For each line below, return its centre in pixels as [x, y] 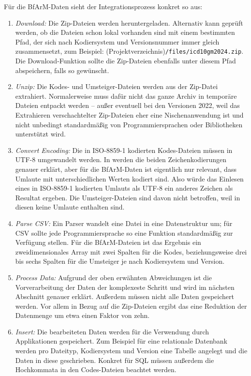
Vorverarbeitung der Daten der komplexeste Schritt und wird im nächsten [125, 287]
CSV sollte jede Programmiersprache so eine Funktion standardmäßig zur [124, 233]
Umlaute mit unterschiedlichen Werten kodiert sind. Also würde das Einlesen [129, 178]
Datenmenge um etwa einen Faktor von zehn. [82, 315]
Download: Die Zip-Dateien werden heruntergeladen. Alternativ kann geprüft [129, 23]
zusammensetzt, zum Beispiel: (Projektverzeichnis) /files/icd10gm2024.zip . [129, 51]
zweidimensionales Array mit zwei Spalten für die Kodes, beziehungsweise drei [131, 251]
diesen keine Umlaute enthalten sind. [70, 207]
